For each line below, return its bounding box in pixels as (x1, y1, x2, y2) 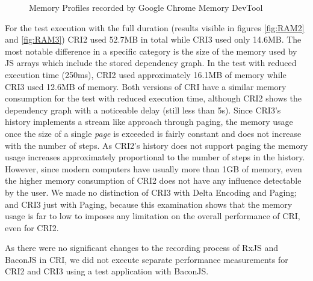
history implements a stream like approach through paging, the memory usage (5, 115, 293, 128)
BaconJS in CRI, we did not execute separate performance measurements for (5, 253, 288, 265)
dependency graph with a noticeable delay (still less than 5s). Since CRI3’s (5, 103, 281, 116)
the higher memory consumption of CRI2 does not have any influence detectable (5, 174, 302, 187)
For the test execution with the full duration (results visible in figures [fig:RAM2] (5, 21, 305, 34)
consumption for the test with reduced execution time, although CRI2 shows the (5, 92, 302, 104)
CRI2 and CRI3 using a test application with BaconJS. (5, 265, 209, 277)
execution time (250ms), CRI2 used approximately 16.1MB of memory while (5, 68, 287, 80)
